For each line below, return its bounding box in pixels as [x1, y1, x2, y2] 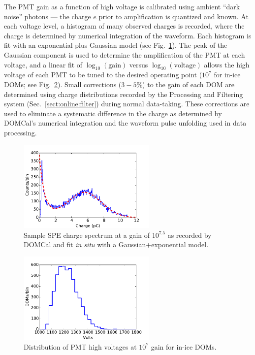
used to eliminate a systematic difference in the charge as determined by [4, 108, 222, 118]
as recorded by [167, 229, 212, 240]
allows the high [204, 59, 250, 69]
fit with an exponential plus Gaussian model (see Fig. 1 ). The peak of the [4, 40, 227, 50]
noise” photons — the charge [4, 11, 91, 21]
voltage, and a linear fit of [4, 59, 83, 69]
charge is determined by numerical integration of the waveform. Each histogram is [4, 30, 252, 40]
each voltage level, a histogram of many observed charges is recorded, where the [4, 21, 245, 31]
